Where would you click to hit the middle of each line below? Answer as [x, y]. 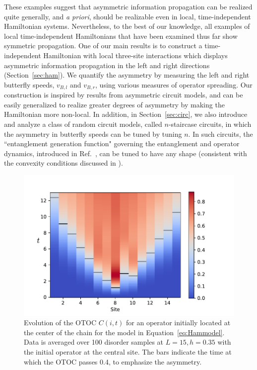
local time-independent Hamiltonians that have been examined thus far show [121, 36]
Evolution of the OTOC [60, 323]
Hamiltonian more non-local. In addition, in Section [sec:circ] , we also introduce [126, 114]
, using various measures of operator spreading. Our [174, 84]
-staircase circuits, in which [210, 124]
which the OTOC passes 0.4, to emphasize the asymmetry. [113, 361]
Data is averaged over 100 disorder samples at [94, 342]
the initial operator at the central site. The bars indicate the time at [128, 351]
